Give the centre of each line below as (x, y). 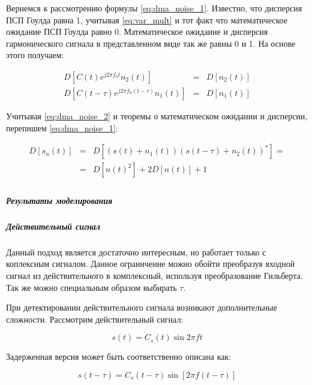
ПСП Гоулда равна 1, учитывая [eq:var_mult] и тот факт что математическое (147, 19)
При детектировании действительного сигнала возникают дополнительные (142, 307)
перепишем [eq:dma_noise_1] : (62, 127)
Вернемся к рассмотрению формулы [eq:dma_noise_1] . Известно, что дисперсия (154, 8)
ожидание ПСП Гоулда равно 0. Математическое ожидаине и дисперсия (137, 31)
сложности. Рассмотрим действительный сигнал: (95, 319)
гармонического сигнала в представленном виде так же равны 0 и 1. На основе (151, 43)
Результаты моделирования (59, 200)
